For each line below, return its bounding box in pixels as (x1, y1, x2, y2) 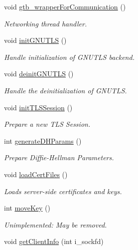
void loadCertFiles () (4, 169, 68, 179)
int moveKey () (4, 203, 50, 213)
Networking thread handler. (4, 18, 87, 28)
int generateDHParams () (4, 135, 82, 146)
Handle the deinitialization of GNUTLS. (4, 85, 127, 95)
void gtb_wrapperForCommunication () (4, 1, 126, 11)
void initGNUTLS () (4, 35, 67, 45)
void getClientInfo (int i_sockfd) (4, 236, 104, 247)
